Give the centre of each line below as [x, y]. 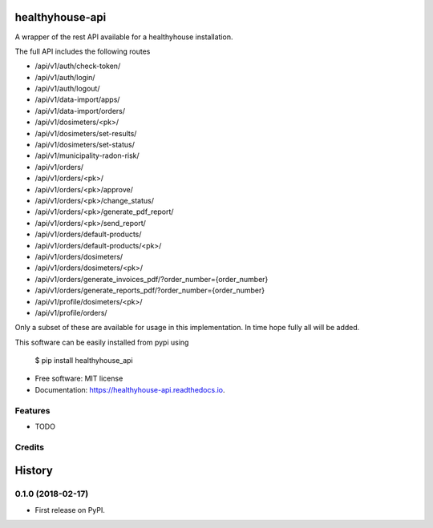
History [34, 471]
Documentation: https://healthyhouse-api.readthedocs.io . [130, 389]
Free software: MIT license [79, 379]
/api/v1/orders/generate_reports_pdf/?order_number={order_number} [150, 290]
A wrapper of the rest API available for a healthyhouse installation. [124, 37]
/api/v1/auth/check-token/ [78, 66]
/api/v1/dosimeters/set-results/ [86, 133]
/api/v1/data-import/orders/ [80, 111]
